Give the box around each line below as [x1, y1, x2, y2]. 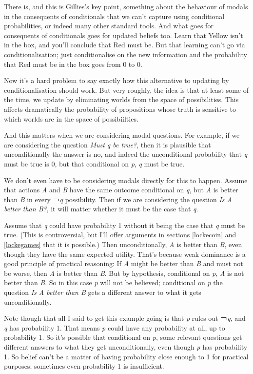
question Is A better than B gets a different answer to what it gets [4, 287, 201, 297]
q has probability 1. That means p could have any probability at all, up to [4, 322, 225, 332]
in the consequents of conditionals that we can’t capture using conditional [4, 11, 225, 21]
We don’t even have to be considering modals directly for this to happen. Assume [4, 175, 248, 185]
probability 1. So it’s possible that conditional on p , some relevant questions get [4, 332, 242, 342]
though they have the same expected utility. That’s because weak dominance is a [4, 249, 246, 259]
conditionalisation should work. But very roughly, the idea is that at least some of [4, 84, 249, 95]
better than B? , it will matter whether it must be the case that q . [4, 204, 198, 214]
